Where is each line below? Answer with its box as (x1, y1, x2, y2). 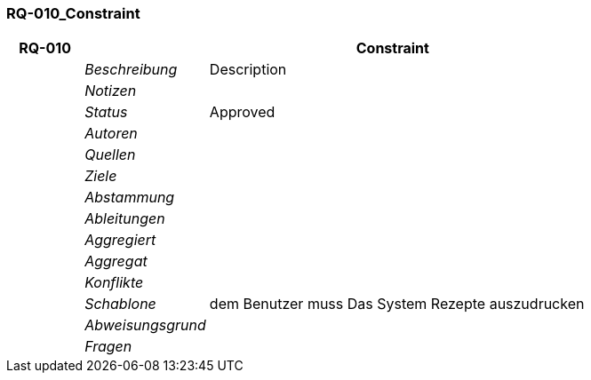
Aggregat (84, 252, 148, 271)
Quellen (84, 146, 136, 164)
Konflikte (84, 273, 144, 292)
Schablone (84, 295, 156, 313)
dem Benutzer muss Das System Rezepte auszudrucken (209, 295, 585, 313)
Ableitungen (84, 210, 165, 228)
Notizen (84, 82, 137, 100)
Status (84, 103, 128, 122)
